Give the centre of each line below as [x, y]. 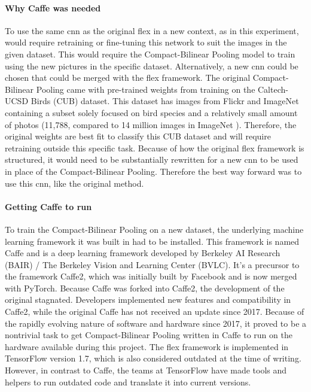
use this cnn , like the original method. [74, 183]
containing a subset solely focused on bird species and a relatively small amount [151, 112]
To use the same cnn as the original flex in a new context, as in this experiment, [152, 30]
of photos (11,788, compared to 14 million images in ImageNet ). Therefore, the [151, 124]
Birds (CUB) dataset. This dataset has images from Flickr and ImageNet [165, 101]
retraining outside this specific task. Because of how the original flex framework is [155, 148]
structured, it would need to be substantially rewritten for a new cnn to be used [152, 159]
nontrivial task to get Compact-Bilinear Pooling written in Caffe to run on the [149, 335]
